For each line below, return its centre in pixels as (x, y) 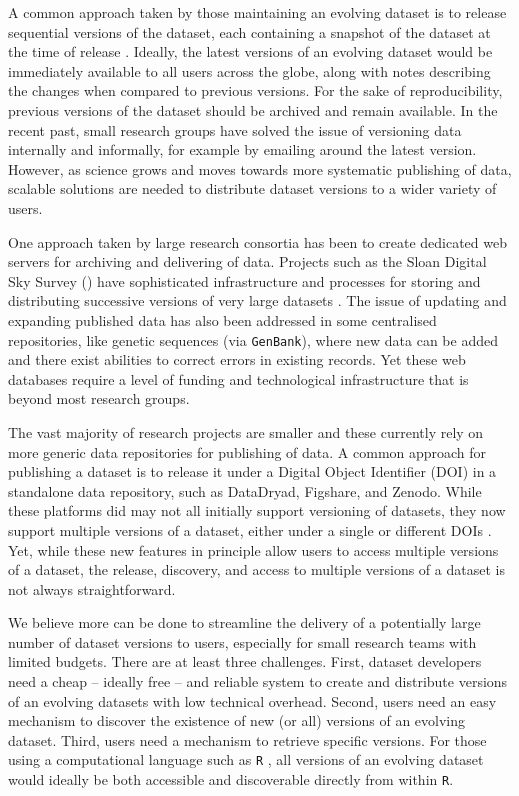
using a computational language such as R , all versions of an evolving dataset (246, 759)
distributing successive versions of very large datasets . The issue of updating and (257, 300)
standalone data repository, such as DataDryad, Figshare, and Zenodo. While (245, 490)
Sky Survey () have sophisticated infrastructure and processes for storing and (244, 280)
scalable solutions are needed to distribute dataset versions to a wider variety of (252, 188)
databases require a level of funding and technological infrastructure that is (238, 378)
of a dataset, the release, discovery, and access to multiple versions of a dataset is (256, 569)
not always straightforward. (92, 588)
